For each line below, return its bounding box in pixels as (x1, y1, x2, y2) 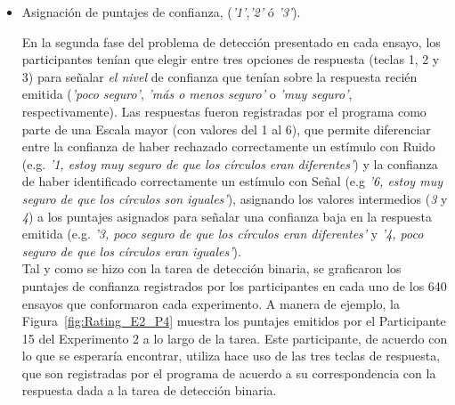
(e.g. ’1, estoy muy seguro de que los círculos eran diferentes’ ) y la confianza (21, 154, 438, 173)
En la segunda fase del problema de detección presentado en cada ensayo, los (21, 32, 441, 51)
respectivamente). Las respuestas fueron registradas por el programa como (21, 101, 427, 120)
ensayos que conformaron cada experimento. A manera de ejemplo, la (21, 294, 400, 312)
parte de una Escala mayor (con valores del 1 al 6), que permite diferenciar (21, 119, 431, 138)
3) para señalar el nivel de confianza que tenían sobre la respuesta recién (21, 67, 418, 85)
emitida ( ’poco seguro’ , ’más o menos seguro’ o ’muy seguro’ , (21, 85, 353, 103)
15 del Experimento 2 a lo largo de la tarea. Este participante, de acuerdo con (21, 328, 448, 347)
